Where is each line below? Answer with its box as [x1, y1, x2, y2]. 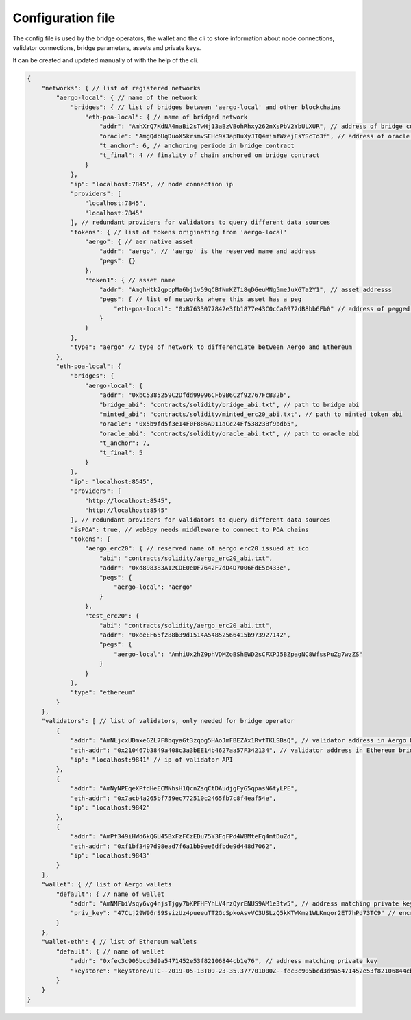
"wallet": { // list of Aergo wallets [41, 881, 172, 888]
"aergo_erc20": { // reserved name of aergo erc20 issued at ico [84, 545, 310, 552]
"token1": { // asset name [84, 276, 176, 284]
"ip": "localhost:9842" [70, 804, 151, 812]
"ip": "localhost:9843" [70, 851, 151, 860]
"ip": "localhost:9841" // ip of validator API [70, 756, 234, 764]
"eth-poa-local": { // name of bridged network [84, 113, 248, 121]
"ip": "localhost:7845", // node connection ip [70, 180, 234, 188]
